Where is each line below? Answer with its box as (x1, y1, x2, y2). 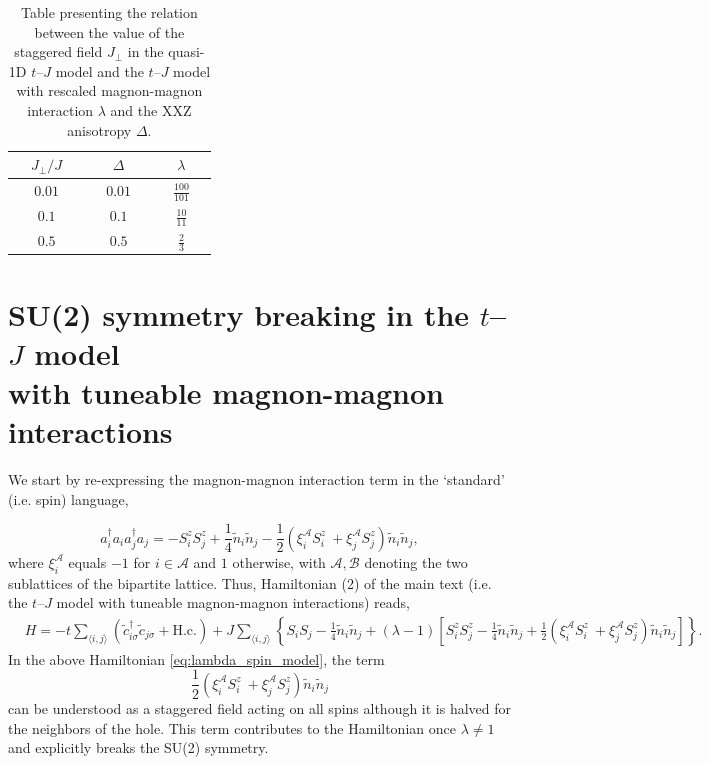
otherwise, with (232, 551, 326, 572)
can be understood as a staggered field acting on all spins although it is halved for (8, 697, 512, 718)
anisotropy (67, 119, 132, 140)
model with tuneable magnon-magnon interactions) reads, (56, 592, 410, 613)
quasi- (168, 41, 205, 62)
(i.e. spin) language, (8, 488, 129, 509)
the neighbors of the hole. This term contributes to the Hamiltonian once (8, 717, 456, 738)
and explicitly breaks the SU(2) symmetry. (8, 737, 269, 758)
